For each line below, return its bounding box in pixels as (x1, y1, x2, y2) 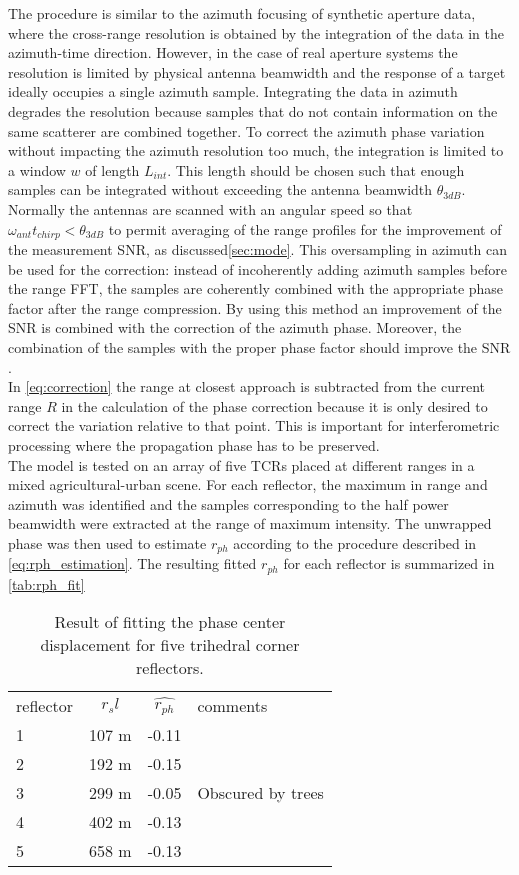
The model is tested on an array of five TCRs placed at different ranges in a (8, 454, 475, 475)
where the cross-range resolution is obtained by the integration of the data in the (8, 22, 504, 43)
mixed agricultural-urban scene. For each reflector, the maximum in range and (8, 474, 488, 495)
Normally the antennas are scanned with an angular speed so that (8, 198, 413, 219)
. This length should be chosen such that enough (167, 159, 465, 180)
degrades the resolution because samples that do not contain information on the (8, 100, 498, 121)
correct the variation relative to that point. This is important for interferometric (8, 415, 500, 436)
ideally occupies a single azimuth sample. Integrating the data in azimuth (8, 81, 458, 102)
